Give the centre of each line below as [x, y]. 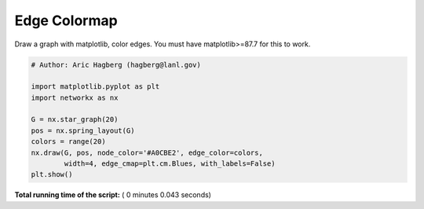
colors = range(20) [68, 142]
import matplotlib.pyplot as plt [95, 87]
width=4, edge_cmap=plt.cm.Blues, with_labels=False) [170, 164]
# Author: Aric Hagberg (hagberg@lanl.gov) [116, 64]
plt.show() [52, 174]
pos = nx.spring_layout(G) [83, 130]
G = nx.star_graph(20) [75, 119]
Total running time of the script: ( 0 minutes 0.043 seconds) [113, 195]
